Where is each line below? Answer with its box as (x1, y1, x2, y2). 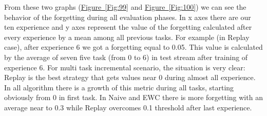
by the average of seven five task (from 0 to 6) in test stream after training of (4, 51, 248, 62)
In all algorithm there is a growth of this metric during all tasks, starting (4, 82, 234, 92)
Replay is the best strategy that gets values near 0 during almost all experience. (4, 72, 256, 83)
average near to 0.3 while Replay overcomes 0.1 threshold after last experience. (4, 102, 252, 112)
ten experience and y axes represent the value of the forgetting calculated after (4, 22, 252, 32)
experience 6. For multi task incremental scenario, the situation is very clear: (4, 62, 245, 72)
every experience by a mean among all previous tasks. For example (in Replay (4, 31, 250, 42)
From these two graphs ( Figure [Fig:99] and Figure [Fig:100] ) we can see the (4, 2, 246, 12)
